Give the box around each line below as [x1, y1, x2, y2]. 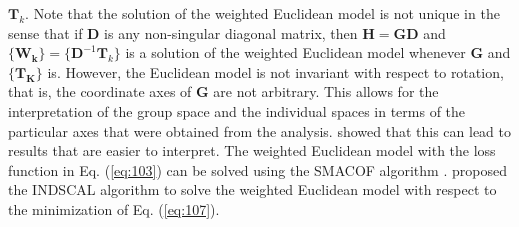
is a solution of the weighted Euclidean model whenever [125, 42, 466, 63]
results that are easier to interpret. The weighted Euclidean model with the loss [8, 140, 496, 161]
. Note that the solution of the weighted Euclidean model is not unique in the [25, 3, 500, 23]
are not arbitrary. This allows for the [213, 81, 439, 102]
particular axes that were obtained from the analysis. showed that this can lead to [8, 120, 511, 141]
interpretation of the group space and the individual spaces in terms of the [8, 100, 466, 121]
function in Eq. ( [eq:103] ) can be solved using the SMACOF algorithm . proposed [8, 159, 507, 180]
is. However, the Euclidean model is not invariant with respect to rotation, [47, 61, 504, 82]
